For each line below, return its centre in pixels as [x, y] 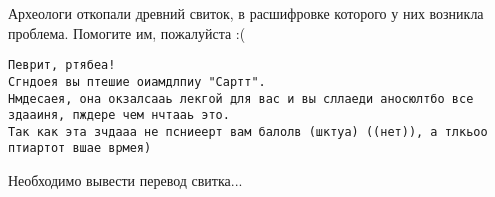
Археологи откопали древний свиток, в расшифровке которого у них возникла [246, 13]
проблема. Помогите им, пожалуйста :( [127, 32]
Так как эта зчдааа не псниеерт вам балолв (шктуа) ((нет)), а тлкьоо [248, 131]
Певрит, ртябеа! [62, 65]
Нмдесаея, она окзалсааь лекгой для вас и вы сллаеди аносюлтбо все [241, 98]
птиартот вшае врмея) [80, 148]
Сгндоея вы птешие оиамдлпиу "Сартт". [137, 81]
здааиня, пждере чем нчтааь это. [119, 115]
